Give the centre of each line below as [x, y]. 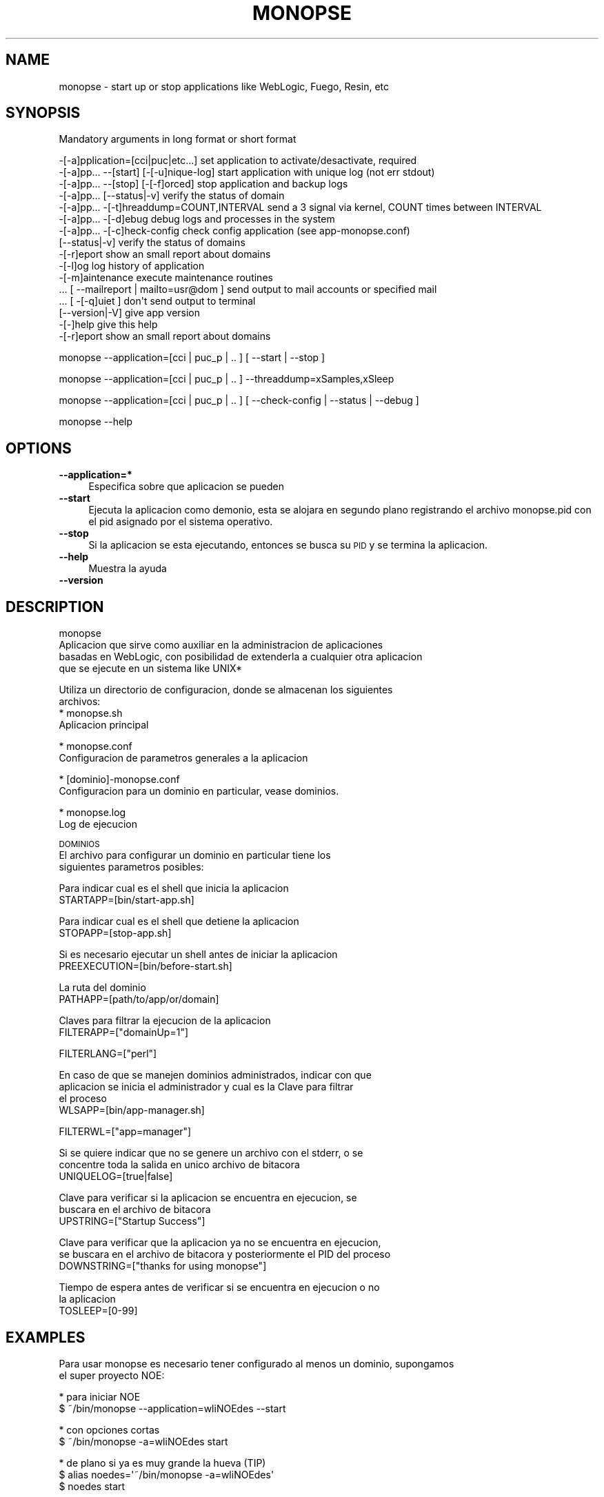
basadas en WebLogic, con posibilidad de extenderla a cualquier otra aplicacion [241, 657]
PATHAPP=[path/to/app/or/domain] [139, 999]
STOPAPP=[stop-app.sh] [115, 933]
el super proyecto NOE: [112, 1375]
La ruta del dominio [102, 988]
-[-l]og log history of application [132, 266]
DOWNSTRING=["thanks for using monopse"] [163, 1266]
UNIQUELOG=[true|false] [116, 1177]
